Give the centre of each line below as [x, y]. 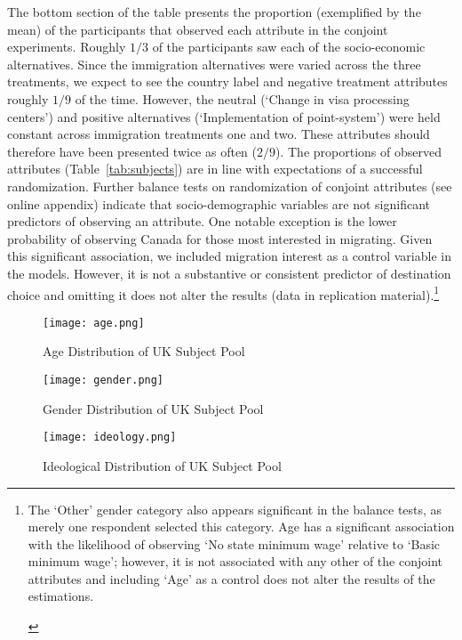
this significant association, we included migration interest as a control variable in [229, 256]
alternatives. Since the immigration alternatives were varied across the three [214, 64]
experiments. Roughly [67, 47]
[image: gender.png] [104, 380]
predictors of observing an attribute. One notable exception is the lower [202, 221]
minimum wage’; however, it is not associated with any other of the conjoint [235, 561]
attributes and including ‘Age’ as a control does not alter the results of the [231, 578]
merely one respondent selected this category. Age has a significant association [241, 527]
